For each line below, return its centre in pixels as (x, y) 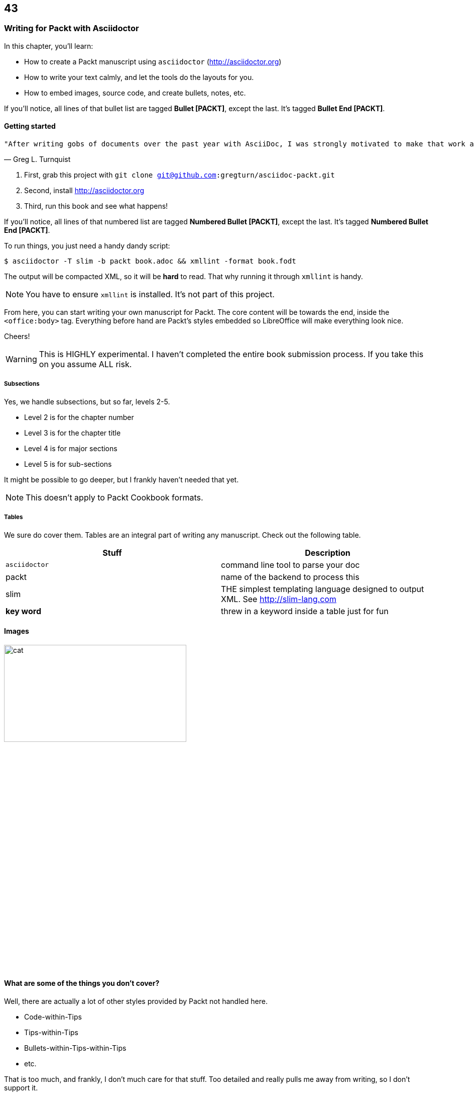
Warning (21, 359)
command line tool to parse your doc (290, 565)
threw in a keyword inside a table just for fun (305, 611)
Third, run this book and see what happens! (96, 206)
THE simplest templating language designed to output (323, 589)
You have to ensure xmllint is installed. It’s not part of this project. (150, 294)
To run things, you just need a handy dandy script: (87, 246)
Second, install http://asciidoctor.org (84, 191)
